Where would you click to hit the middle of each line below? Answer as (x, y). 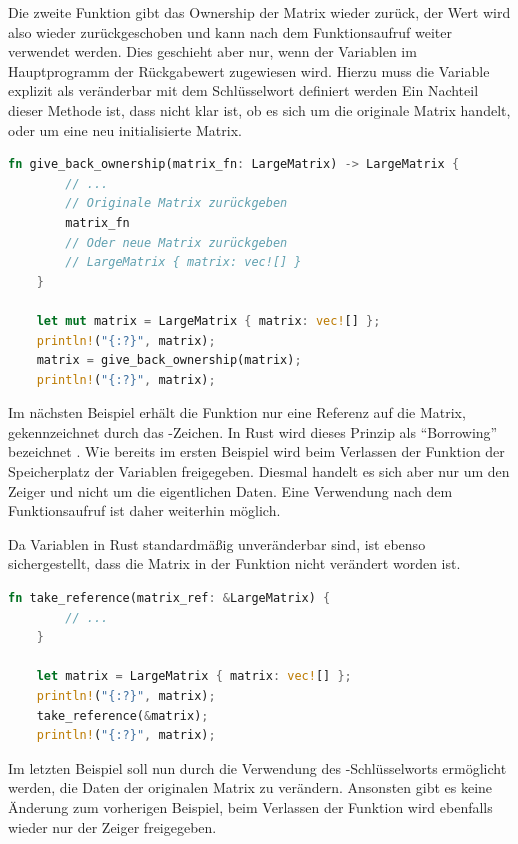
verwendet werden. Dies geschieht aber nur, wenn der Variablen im (212, 51)
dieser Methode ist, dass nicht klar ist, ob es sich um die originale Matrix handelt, (259, 109)
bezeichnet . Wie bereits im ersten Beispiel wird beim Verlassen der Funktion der (256, 451)
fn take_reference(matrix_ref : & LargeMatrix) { (169, 598)
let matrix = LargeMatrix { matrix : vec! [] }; (194, 676)
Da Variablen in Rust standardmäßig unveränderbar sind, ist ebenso (217, 543)
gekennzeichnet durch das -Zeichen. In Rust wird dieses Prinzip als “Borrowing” (253, 431)
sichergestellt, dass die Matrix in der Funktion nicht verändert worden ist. (234, 563)
